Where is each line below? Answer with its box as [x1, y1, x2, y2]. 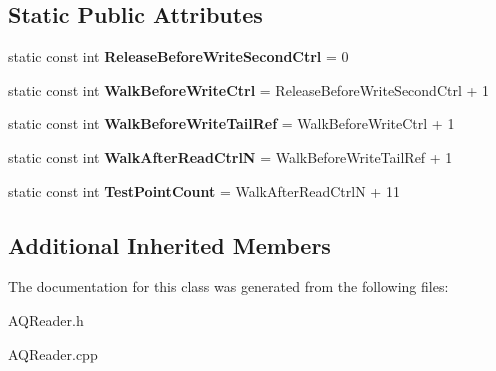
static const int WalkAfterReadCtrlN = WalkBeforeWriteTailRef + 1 [8, 146, 453, 167]
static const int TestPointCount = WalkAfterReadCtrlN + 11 [8, 180, 400, 201]
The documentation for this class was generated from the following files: [8, 276, 449, 297]
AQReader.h [8, 309, 84, 330]
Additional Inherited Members [8, 229, 331, 260]
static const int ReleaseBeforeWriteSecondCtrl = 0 [8, 46, 349, 67]
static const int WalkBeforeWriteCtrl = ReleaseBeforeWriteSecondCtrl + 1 [8, 79, 490, 100]
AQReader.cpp [8, 343, 98, 364]
